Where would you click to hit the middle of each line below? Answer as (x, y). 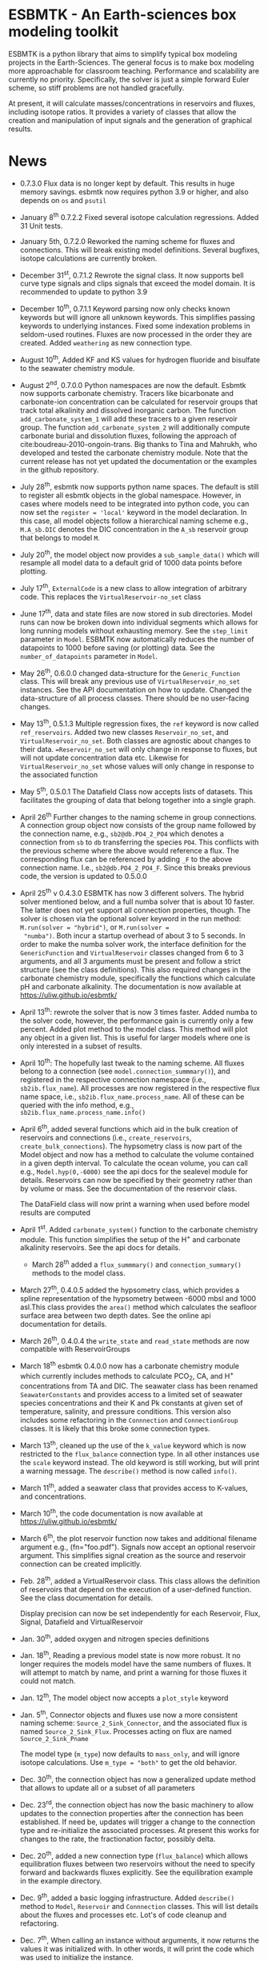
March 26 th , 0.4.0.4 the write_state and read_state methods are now (135, 1340)
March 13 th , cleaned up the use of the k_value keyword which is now (133, 1445)
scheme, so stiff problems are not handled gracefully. (96, 88)
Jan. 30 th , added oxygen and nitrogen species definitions (114, 1638)
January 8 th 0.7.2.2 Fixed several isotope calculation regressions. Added (139, 216)
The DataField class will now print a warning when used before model (135, 1204)
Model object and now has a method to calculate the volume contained (137, 1155)
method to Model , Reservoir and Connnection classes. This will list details (139, 1906)
